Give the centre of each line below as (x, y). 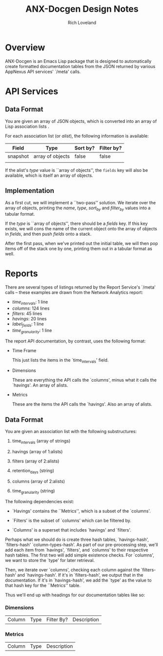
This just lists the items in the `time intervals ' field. (60, 360)
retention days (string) (33, 471)
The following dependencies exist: (40, 501)
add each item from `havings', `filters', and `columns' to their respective (77, 550)
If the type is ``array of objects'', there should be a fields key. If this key (76, 223)
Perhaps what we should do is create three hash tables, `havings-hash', (77, 539)
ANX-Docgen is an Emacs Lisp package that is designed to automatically (78, 61)
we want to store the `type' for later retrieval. (50, 560)
